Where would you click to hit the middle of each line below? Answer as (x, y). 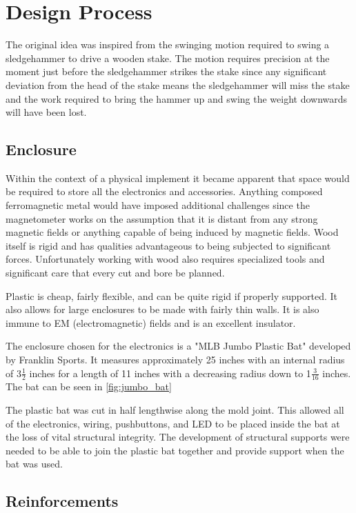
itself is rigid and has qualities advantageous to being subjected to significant (168, 245)
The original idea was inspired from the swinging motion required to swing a (168, 44)
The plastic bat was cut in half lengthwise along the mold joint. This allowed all (175, 410)
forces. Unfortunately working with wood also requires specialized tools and (165, 259)
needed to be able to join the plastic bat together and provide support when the (175, 450)
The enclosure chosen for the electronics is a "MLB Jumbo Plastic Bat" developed (178, 346)
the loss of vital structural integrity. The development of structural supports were (178, 437)
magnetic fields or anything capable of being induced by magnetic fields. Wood (172, 232)
